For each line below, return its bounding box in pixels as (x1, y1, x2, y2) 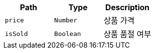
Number (54, 16, 77, 24)
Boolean (54, 30, 81, 37)
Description (105, 2, 150, 12)
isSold (5, 30, 28, 37)
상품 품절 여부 (103, 29, 151, 39)
